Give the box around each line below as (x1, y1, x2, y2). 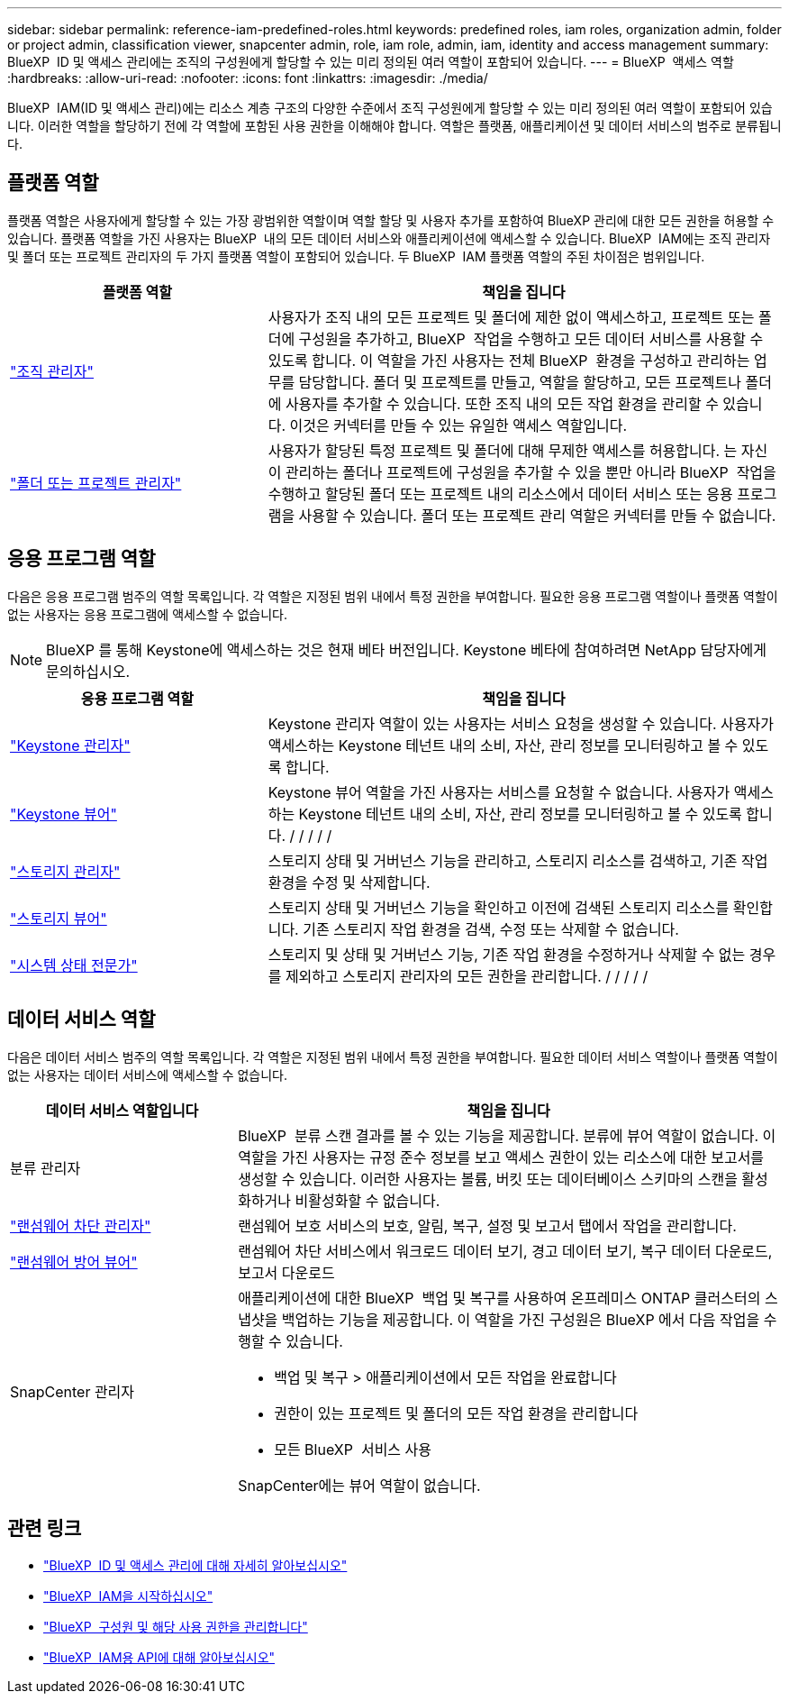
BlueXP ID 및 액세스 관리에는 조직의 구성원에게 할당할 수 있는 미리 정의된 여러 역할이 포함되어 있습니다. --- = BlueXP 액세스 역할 (7, 54, 734, 69)
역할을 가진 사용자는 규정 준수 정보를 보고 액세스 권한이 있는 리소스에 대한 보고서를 (238, 1148, 765, 1166)
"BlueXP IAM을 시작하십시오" (43, 1588, 213, 1605)
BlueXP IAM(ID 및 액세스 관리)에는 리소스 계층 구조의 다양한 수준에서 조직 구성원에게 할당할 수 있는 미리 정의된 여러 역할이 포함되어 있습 (7, 100, 773, 115)
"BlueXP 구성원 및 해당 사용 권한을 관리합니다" (43, 1619, 308, 1635)
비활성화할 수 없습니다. (295, 1191, 440, 1210)
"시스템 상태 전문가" (10, 956, 138, 974)
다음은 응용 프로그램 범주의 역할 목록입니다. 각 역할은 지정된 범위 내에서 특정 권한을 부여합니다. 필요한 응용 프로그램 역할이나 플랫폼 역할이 (7, 588, 778, 604)
